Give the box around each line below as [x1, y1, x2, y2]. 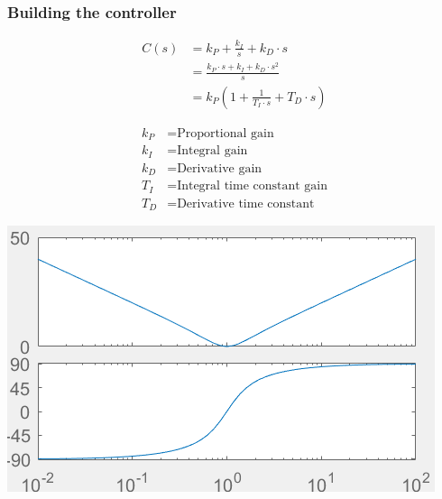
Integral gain [177, 144, 248, 158]
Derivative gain [177, 162, 262, 175]
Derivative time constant [177, 197, 315, 210]
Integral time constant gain [177, 180, 328, 193]
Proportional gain [177, 126, 274, 140]
